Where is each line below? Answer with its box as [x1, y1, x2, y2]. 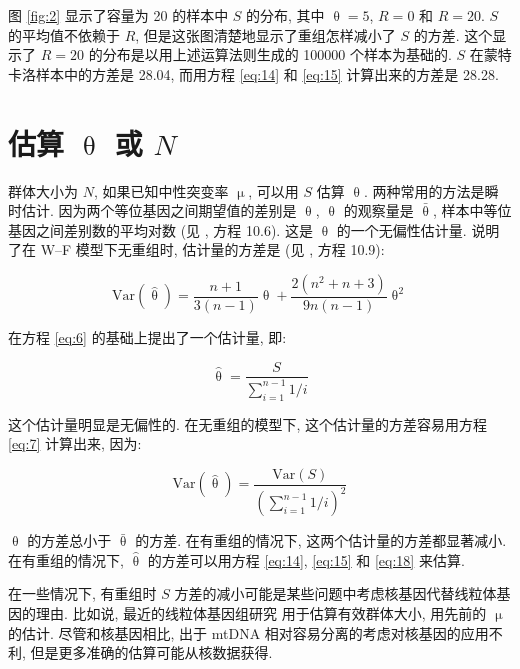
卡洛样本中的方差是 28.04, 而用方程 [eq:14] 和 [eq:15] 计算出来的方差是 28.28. [8, 63, 499, 84]
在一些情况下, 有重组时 [8, 583, 157, 604]
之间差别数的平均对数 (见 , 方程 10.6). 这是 [35, 219, 313, 240]
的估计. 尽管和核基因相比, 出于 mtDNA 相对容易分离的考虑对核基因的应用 [8, 622, 489, 643]
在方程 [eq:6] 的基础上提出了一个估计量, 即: [8, 326, 287, 347]
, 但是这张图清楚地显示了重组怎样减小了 [135, 24, 396, 45]
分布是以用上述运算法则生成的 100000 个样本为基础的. [102, 44, 452, 65]
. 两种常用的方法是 [364, 180, 485, 201]
